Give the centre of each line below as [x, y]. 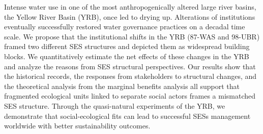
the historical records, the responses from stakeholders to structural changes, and [130, 76]
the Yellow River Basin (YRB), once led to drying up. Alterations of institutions [130, 16]
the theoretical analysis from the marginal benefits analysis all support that [122, 86]
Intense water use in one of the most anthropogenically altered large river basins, [130, 7]
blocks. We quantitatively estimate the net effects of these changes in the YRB [127, 56]
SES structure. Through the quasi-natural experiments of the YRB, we [115, 105]
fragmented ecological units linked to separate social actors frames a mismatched [130, 96]
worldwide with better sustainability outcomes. [77, 126]
